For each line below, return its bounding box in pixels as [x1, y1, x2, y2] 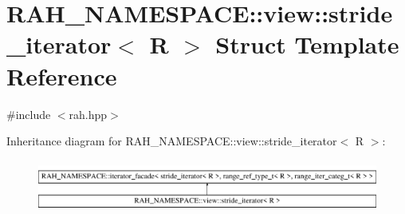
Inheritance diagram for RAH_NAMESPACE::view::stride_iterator [6, 133, 337, 149]
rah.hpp [69, 105, 108, 122]
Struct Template [215, 28, 399, 61]
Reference [6, 59, 117, 92]
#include [6, 105, 51, 122]
